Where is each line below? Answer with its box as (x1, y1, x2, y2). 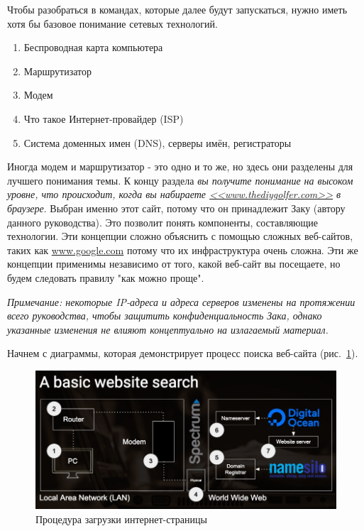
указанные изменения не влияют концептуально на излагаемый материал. (7, 322, 329, 336)
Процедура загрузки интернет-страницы (35, 511, 207, 526)
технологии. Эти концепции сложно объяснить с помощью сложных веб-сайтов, (7, 229, 353, 243)
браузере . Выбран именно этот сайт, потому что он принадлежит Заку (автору (7, 200, 346, 215)
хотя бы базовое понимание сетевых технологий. (7, 16, 218, 31)
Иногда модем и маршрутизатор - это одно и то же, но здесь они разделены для (7, 159, 353, 174)
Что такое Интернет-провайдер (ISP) (23, 111, 184, 126)
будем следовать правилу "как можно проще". (7, 270, 204, 285)
